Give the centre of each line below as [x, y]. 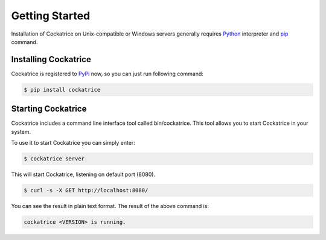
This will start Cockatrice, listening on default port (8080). [83, 174]
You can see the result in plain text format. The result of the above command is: [110, 206]
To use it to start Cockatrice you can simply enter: [73, 143]
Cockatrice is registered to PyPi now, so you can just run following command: [107, 74]
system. [21, 131]
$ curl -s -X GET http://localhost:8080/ [86, 191]
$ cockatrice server [54, 159]
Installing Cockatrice [51, 59]
